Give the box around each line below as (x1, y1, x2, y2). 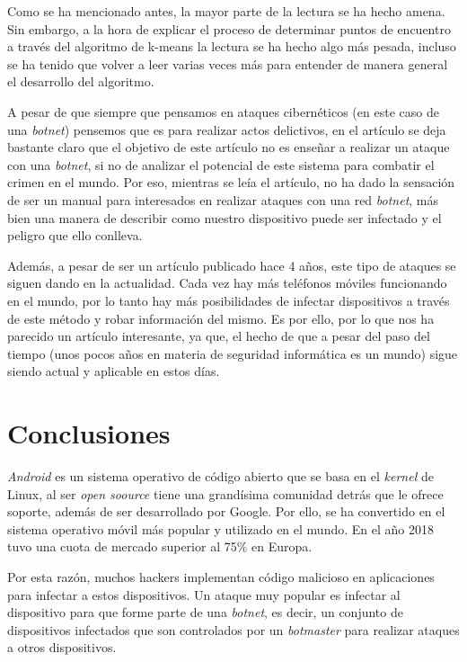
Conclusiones (7, 415, 171, 452)
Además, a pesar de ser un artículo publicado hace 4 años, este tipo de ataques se (7, 255, 456, 274)
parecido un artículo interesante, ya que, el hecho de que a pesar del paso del (7, 327, 430, 345)
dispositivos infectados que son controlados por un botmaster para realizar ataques (7, 620, 460, 639)
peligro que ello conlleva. (7, 226, 143, 245)
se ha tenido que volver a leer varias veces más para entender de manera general (7, 54, 448, 73)
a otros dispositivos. (7, 638, 117, 657)
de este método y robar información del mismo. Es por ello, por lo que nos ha (7, 309, 435, 327)
